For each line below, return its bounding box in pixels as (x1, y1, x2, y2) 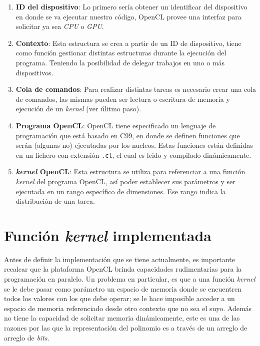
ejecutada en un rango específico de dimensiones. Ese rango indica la (15, 186, 226, 196)
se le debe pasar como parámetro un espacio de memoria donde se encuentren (4, 283, 241, 294)
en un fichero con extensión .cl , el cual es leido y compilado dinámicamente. (15, 149, 251, 160)
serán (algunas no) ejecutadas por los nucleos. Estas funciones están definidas (15, 140, 253, 150)
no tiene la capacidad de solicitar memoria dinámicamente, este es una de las (4, 313, 240, 323)
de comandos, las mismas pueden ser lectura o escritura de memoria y (15, 93, 230, 104)
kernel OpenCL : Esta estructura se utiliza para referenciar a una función (15, 166, 245, 177)
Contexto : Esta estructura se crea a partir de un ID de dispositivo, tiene (15, 37, 241, 48)
